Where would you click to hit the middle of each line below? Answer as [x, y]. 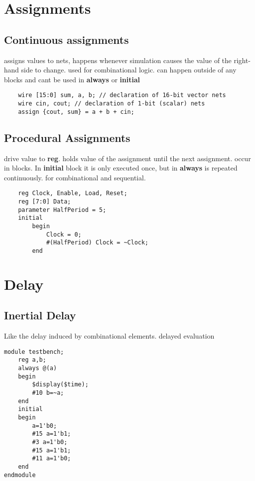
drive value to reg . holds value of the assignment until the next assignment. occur [127, 158]
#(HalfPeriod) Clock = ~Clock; [97, 243]
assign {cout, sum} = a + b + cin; [76, 112]
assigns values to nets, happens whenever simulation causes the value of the [118, 60]
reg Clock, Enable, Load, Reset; [73, 193]
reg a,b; [32, 360]
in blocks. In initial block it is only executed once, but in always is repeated [121, 168]
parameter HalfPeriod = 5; [62, 210]
